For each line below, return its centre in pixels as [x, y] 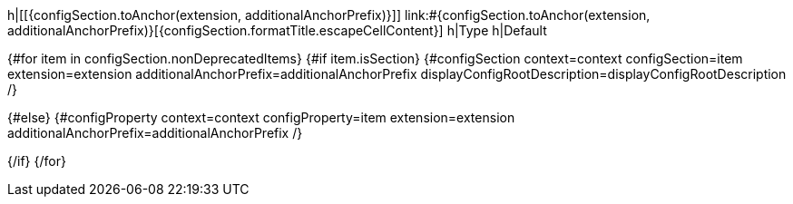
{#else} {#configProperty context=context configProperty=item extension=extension [261, 117]
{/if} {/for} [37, 161]
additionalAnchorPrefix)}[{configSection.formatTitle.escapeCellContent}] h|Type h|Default [277, 30]
